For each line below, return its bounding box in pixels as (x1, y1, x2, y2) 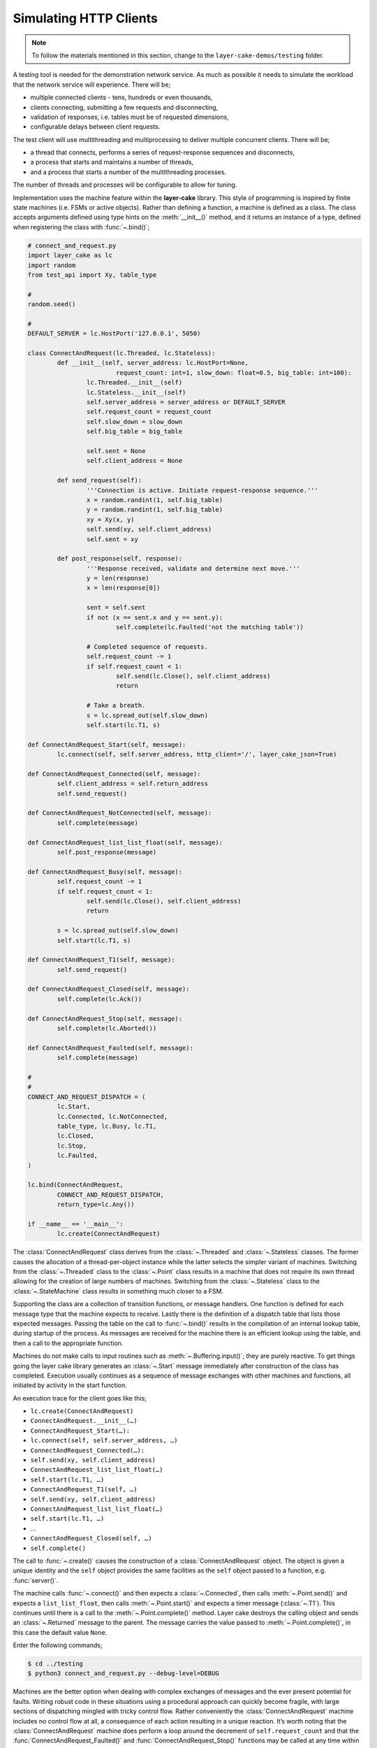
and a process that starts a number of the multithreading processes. (30, 168, 227, 176)
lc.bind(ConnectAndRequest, (27, 1181, 124, 1189)
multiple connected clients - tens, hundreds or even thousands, (30, 93, 213, 101)
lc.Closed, (57, 1132, 94, 1140)
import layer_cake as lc (27, 252, 113, 259)
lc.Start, (57, 1103, 91, 1111)
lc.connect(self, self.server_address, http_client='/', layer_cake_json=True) (57, 750, 337, 759)
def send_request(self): (57, 476, 142, 485)
